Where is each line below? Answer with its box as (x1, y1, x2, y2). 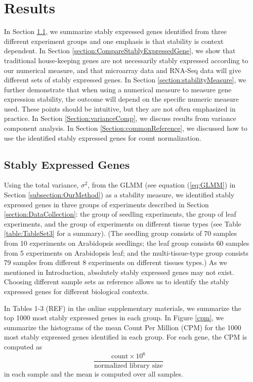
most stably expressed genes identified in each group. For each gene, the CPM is (4, 332, 247, 342)
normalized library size (94, 362, 163, 370)
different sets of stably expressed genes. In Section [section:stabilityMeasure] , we (4, 75, 246, 85)
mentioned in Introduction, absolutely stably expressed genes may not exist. (4, 267, 234, 277)
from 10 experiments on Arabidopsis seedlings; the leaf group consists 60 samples (4, 238, 250, 248)
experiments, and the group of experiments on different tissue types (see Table (4, 218, 242, 229)
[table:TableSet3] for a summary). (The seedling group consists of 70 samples (4, 228, 237, 238)
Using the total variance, (4, 180, 79, 190)
